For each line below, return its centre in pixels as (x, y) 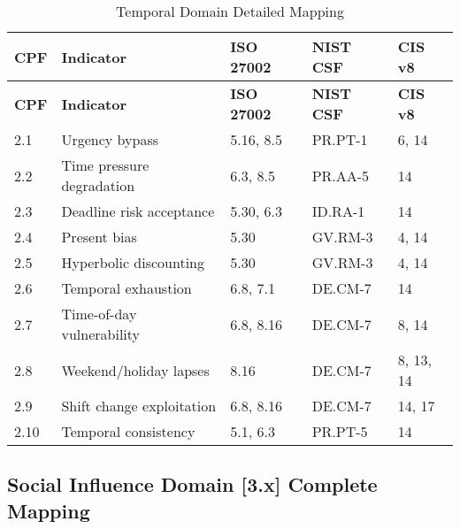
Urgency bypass (110, 139)
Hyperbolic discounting (133, 262)
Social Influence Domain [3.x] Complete (192, 484)
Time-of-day (99, 314)
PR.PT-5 (340, 431)
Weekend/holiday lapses (135, 370)
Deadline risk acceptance (138, 211)
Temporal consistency (128, 431)
